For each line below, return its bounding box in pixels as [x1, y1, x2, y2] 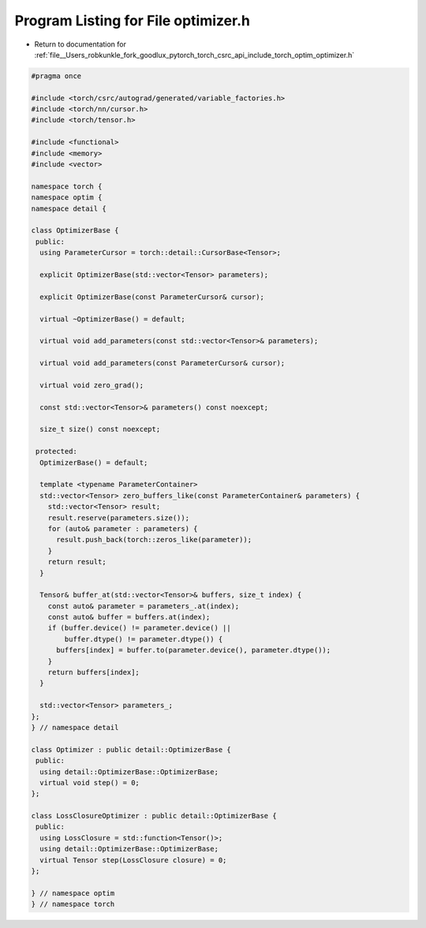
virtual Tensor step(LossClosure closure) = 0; [39, 855, 227, 864]
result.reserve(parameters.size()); [47, 513, 189, 522]
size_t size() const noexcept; [39, 425, 161, 434]
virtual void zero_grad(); [39, 380, 144, 390]
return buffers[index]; [47, 668, 140, 677]
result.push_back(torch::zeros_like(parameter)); [56, 535, 252, 544]
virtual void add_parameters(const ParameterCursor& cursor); [39, 359, 286, 368]
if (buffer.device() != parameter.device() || [47, 623, 232, 633]
